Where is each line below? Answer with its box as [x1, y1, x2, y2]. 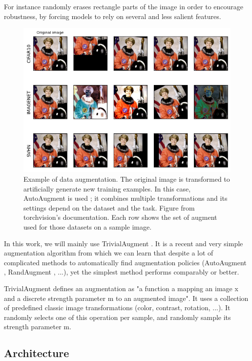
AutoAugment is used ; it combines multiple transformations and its [23, 193, 228, 203]
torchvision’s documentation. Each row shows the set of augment [23, 212, 217, 222]
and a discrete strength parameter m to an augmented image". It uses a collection [4, 293, 249, 303]
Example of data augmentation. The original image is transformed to [23, 174, 230, 184]
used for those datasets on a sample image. [23, 221, 152, 232]
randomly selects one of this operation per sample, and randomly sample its [4, 312, 231, 322]
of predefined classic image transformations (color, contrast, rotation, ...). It [4, 302, 231, 313]
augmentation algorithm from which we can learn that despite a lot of [4, 248, 213, 258]
